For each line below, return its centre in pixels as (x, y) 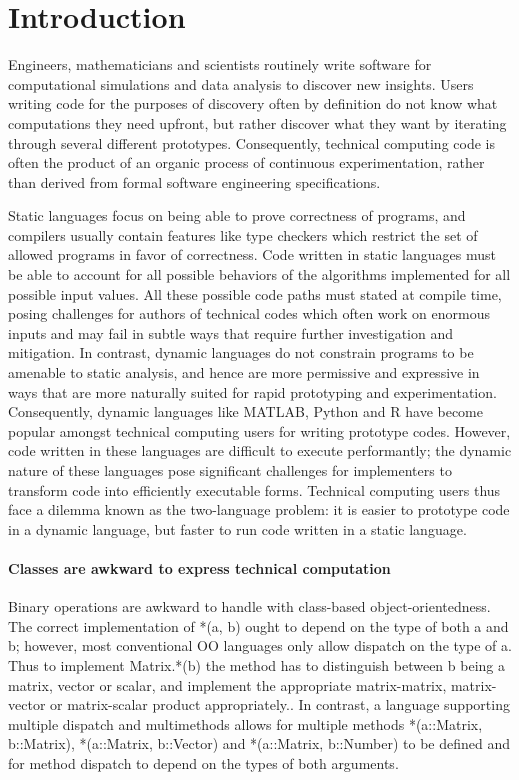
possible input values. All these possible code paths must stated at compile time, (255, 293)
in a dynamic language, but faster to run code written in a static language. (237, 528)
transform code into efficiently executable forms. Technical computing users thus (254, 489)
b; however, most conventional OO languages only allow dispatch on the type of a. (260, 645)
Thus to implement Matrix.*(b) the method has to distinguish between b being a (256, 664)
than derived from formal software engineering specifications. (194, 181)
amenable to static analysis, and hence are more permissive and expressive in (244, 372)
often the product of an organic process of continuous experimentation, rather (246, 162)
